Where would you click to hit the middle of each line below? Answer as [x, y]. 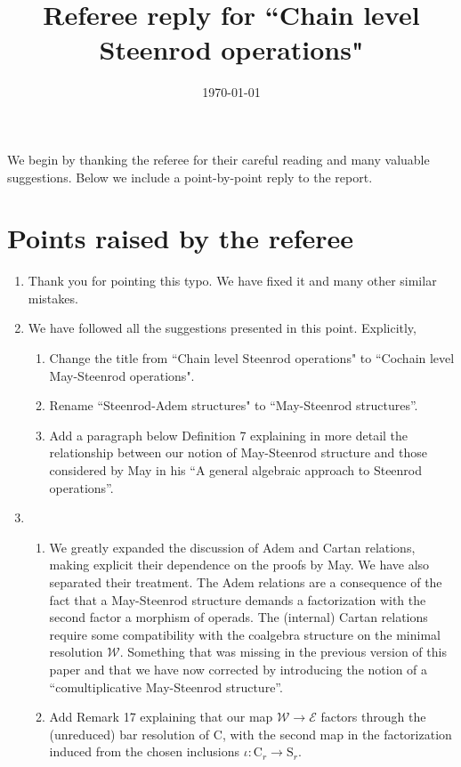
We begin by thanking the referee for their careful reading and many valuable [218, 159]
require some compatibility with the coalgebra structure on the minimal [245, 634]
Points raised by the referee [181, 238]
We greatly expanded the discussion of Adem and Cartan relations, [232, 547]
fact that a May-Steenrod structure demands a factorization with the [238, 599]
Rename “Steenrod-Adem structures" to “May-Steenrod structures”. [234, 405]
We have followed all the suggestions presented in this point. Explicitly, [222, 328]
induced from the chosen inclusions [144, 751]
